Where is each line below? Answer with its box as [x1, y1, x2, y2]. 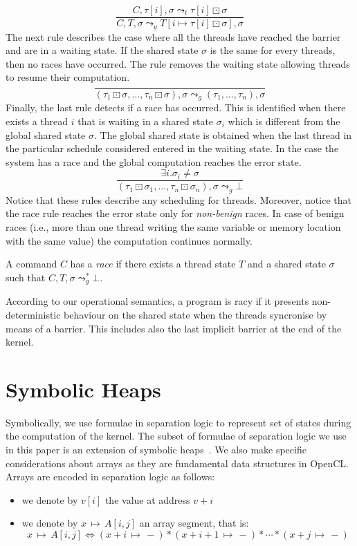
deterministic [6, 307, 61, 321]
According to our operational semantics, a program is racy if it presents [6, 294, 309, 308]
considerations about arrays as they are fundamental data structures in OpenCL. [6, 455, 349, 470]
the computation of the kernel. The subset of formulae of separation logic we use [6, 429, 347, 443]
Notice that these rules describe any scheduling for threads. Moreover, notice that [6, 192, 351, 207]
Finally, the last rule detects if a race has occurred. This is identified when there [6, 100, 346, 115]
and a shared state [247, 256, 326, 271]
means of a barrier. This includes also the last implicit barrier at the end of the [6, 321, 342, 335]
